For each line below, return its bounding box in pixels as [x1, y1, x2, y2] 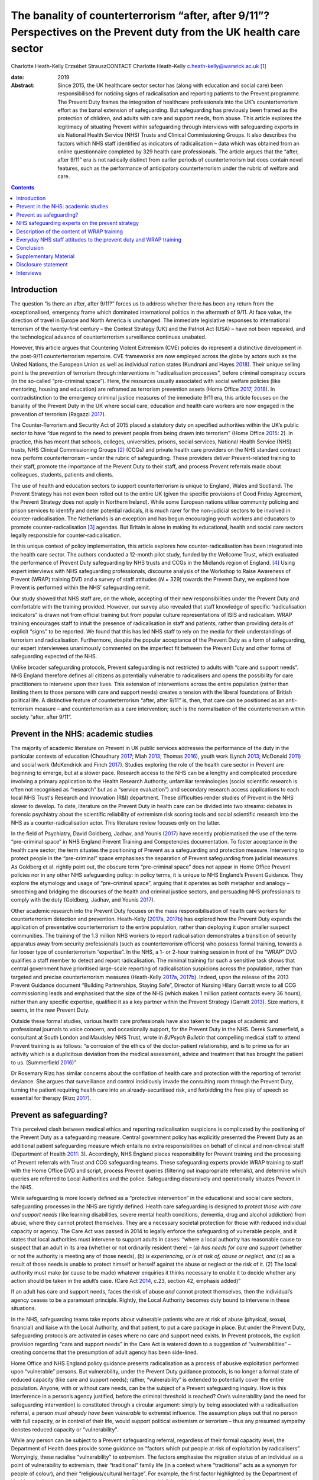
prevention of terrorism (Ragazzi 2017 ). [11, 410, 106, 417]
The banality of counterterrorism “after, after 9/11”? [11, 9, 270, 22]
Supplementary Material [16, 252, 75, 260]
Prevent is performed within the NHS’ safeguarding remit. [11, 584, 151, 591]
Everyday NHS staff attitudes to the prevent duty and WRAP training [16, 236, 182, 243]
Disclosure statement [16, 261, 68, 268]
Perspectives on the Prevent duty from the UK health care [11, 25, 301, 38]
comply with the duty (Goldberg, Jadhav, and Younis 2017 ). [11, 896, 155, 903]
